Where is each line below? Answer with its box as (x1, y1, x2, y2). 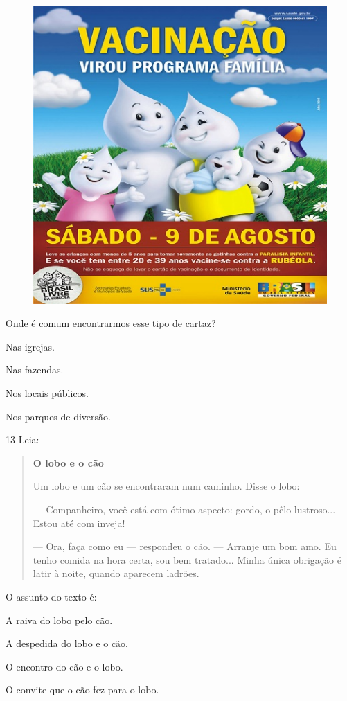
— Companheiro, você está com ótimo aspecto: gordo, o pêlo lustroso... (33, 502, 336, 517)
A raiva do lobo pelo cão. (6, 612, 113, 627)
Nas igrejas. (6, 339, 55, 353)
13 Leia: (6, 432, 39, 447)
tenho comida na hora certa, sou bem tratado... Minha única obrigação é (33, 552, 341, 567)
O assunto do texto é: (6, 589, 97, 603)
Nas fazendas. (6, 362, 64, 377)
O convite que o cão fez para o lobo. (6, 682, 159, 697)
